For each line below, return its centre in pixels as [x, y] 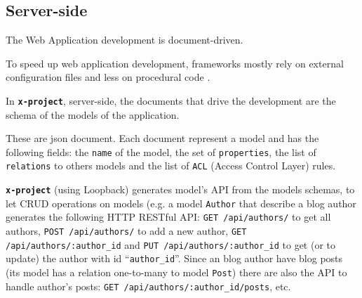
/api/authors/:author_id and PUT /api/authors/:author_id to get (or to [170, 244]
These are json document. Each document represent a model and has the [162, 138]
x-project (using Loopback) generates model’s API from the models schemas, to [180, 189]
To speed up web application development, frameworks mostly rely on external [175, 63]
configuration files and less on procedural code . [108, 77]
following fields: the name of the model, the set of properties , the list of [161, 151]
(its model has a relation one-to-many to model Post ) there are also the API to [176, 272]
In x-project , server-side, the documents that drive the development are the [171, 100]
